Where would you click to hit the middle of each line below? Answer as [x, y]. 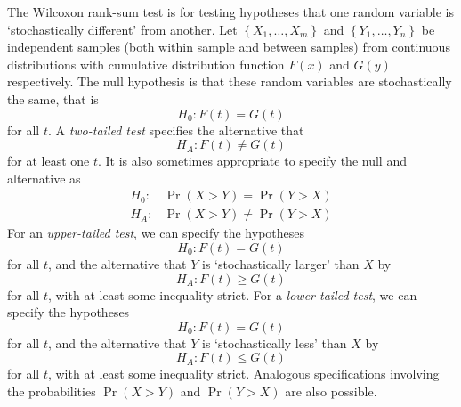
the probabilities [52, 391]
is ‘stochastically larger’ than [281, 264]
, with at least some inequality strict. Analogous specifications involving [243, 374]
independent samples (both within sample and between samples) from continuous [229, 47]
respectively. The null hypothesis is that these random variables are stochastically [230, 81]
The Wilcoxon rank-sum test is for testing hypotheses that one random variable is [230, 12]
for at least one [49, 161]
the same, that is [53, 98]
